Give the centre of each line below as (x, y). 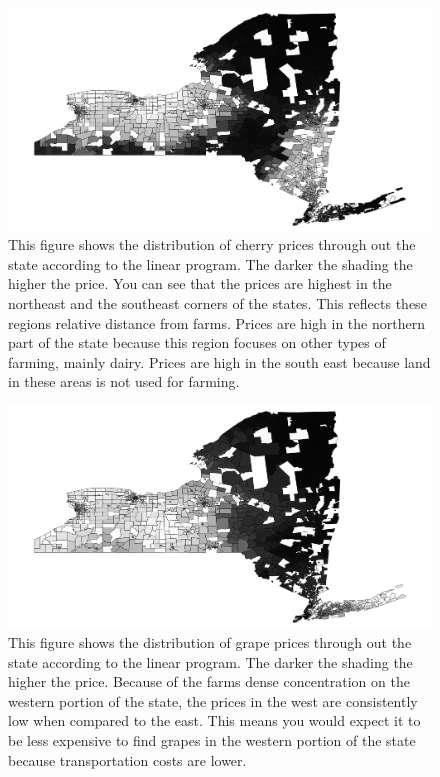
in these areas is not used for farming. (124, 381)
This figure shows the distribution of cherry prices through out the (212, 244)
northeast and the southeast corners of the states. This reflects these (217, 302)
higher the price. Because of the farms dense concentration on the (209, 681)
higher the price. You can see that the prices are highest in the (200, 283)
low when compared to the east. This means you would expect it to (214, 720)
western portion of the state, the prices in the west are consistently (213, 700)
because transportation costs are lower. (127, 759)
